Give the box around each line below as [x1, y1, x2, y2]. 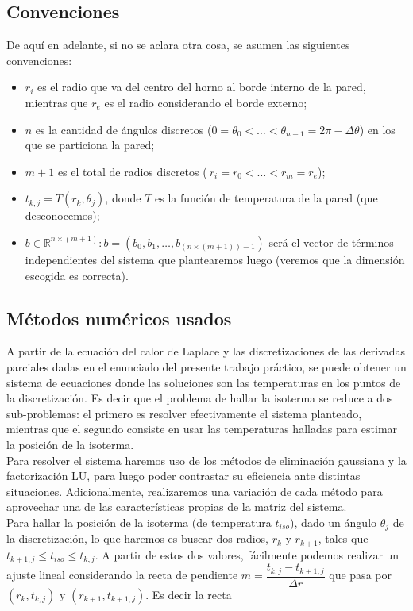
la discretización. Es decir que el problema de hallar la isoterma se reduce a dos [6, 390, 393, 406]
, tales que [318, 530, 369, 547]
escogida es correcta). [25, 267, 129, 283]
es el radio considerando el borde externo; [104, 94, 307, 110]
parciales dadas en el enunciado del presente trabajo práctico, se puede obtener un [6, 358, 407, 375]
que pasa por [329, 567, 392, 583]
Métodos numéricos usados [6, 305, 232, 330]
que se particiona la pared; [25, 136, 155, 153]
